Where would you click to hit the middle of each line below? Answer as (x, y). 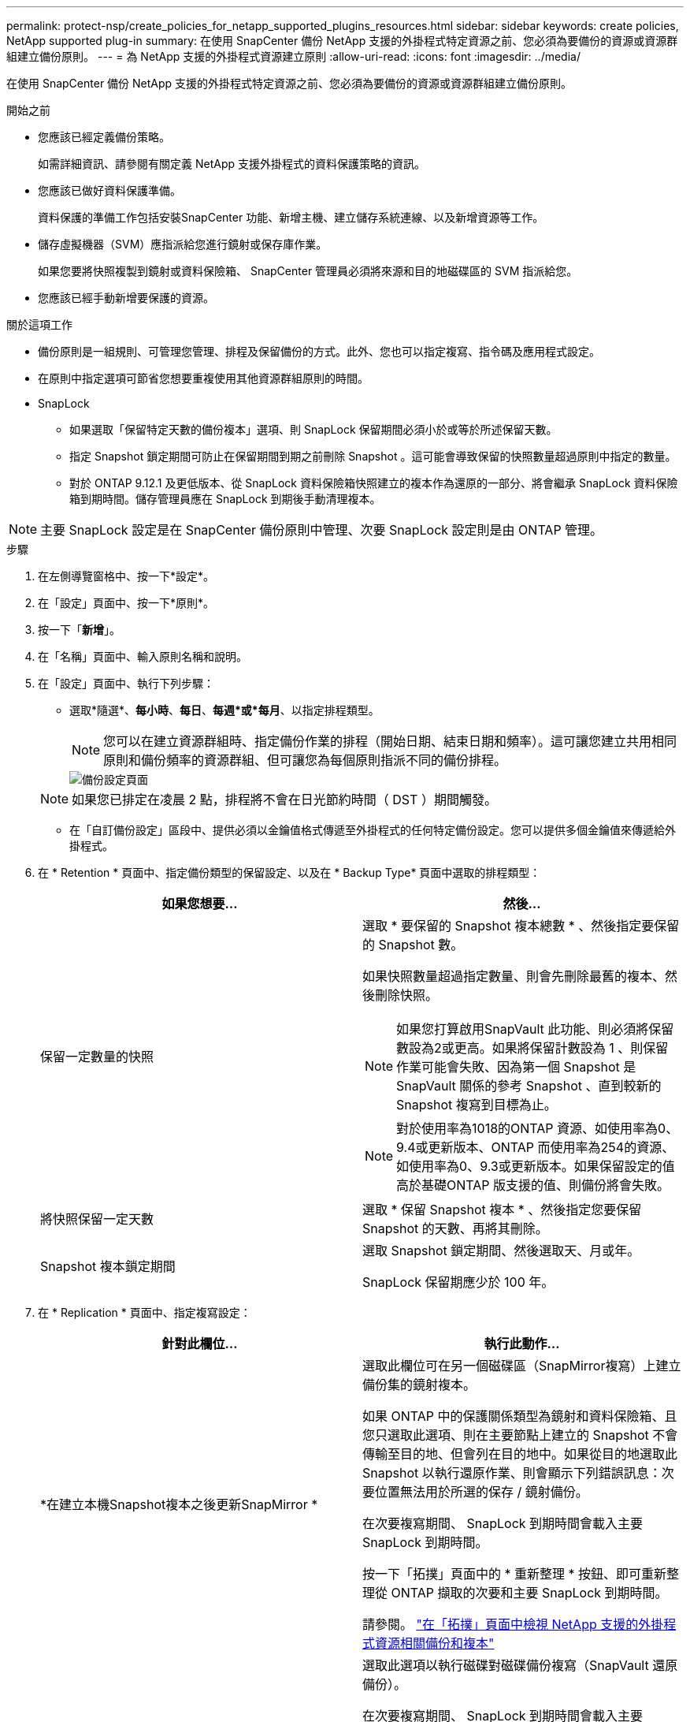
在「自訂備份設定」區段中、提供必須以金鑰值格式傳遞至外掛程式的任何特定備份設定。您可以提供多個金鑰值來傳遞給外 (373, 830)
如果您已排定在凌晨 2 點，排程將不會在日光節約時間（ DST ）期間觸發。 (284, 799)
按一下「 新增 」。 (79, 630)
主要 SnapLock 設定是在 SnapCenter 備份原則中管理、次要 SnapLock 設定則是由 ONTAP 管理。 (322, 530)
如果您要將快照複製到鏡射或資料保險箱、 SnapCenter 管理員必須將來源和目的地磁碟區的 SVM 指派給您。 (308, 271)
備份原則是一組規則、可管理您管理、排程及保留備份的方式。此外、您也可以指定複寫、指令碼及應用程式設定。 (319, 351)
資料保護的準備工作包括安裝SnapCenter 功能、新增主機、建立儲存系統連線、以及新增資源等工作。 (291, 217)
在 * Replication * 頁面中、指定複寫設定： (145, 1312)
